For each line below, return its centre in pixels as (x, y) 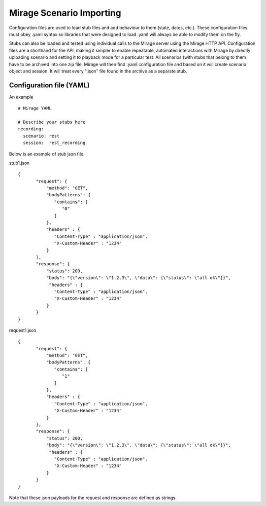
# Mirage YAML (35, 108)
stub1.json (19, 163)
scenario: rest (41, 136)
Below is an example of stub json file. (47, 154)
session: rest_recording (54, 143)
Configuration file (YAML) (49, 85)
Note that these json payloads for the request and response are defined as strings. (93, 498)
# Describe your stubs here (52, 122)
